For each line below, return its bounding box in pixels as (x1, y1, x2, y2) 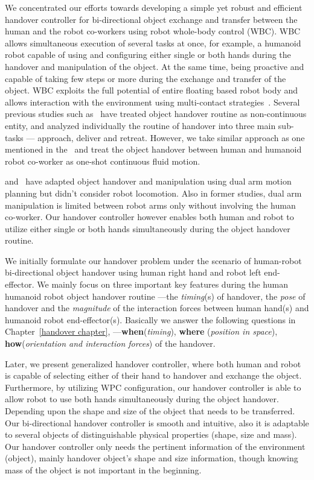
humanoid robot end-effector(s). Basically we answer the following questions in (5, 313, 296, 326)
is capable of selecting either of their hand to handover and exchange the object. (5, 369, 302, 382)
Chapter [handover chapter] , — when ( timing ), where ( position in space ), (5, 325, 278, 338)
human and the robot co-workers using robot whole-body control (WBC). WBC (5, 25, 301, 37)
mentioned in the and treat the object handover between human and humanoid (5, 143, 302, 156)
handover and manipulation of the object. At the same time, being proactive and (5, 60, 304, 72)
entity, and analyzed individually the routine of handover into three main (5, 119, 276, 131)
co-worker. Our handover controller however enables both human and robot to (5, 210, 294, 223)
